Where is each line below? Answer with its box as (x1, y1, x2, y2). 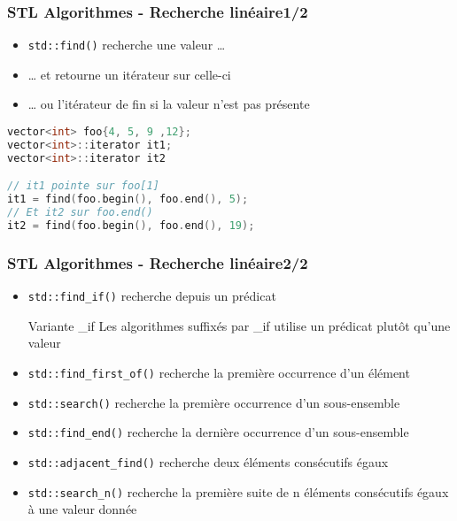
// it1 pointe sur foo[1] (7, 180, 159, 193)
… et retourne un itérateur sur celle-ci (27, 65, 231, 83)
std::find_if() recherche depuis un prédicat (27, 287, 276, 305)
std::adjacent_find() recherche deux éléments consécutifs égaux (27, 452, 389, 471)
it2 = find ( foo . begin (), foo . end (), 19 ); (7, 218, 255, 232)
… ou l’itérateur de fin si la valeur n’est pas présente (27, 95, 310, 113)
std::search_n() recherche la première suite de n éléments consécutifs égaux (27, 482, 449, 501)
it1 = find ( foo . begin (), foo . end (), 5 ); (7, 193, 249, 206)
